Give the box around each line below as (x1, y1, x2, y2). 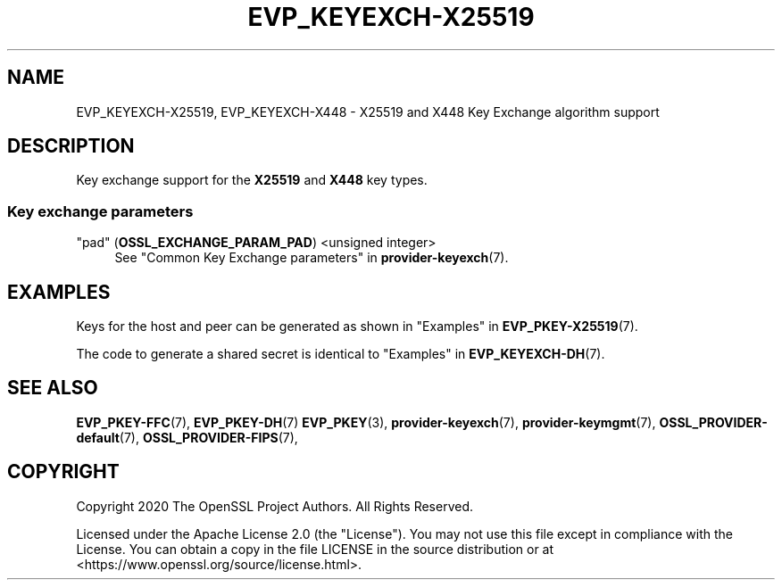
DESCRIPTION (7, 135, 135, 158)
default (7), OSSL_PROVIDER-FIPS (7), (76, 429, 298, 445)
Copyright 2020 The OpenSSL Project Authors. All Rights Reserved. (76, 498, 474, 514)
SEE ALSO (7, 376, 98, 400)
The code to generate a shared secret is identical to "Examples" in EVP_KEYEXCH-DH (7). (76, 346, 605, 362)
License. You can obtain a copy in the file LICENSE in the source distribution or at (76, 541, 554, 557)
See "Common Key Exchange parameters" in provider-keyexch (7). (114, 250, 509, 266)
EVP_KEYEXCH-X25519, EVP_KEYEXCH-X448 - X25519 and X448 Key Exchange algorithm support (76, 103, 660, 120)
